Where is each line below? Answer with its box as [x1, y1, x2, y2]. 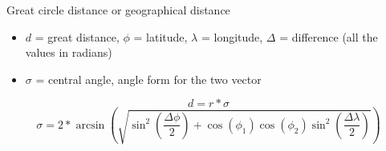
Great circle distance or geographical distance [6, 2, 230, 18]
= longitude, [201, 28, 263, 45]
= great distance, [35, 28, 120, 45]
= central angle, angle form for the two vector [35, 70, 262, 87]
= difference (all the [279, 28, 378, 45]
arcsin [75, 119, 105, 131]
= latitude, [133, 28, 188, 45]
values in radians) [25, 44, 112, 61]
